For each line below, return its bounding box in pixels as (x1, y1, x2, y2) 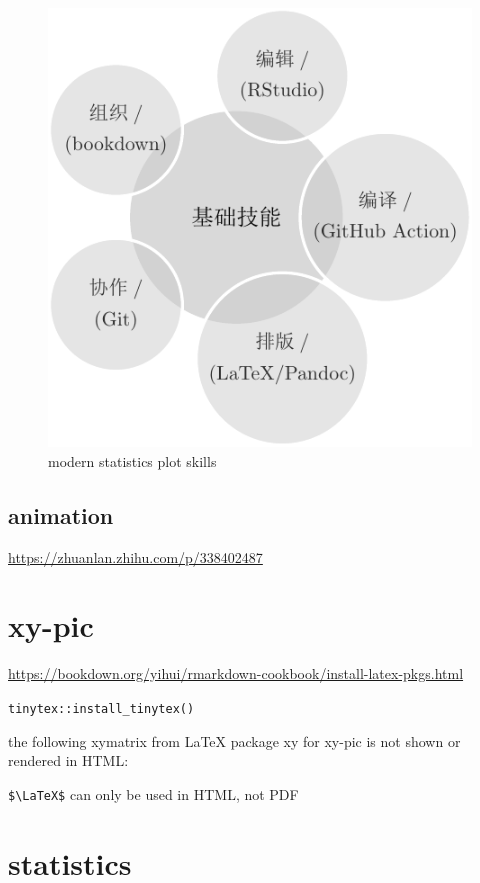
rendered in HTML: (8, 750, 129, 771)
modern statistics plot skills (48, 450, 217, 471)
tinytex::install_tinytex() (8, 702, 195, 716)
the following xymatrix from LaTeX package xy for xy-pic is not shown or (8, 730, 461, 751)
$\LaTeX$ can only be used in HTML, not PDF (8, 783, 299, 804)
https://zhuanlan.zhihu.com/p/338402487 (8, 546, 263, 567)
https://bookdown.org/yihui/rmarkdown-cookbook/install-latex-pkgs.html (8, 663, 464, 684)
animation (8, 499, 114, 530)
